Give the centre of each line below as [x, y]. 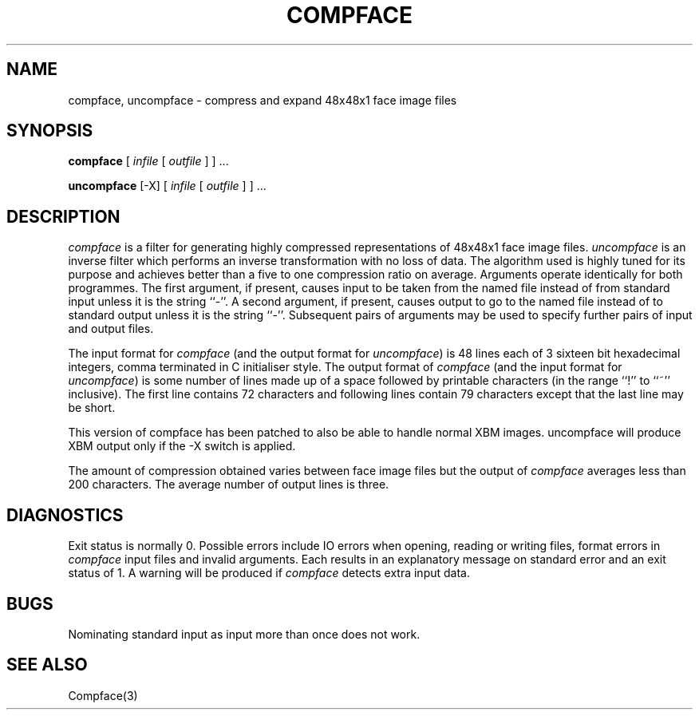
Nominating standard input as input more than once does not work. [244, 634]
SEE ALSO [47, 665]
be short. [92, 408]
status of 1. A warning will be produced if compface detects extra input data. [269, 573]
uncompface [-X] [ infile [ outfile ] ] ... [167, 186]
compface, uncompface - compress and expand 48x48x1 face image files [263, 100]
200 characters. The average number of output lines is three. [229, 485]
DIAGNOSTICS [65, 515]
